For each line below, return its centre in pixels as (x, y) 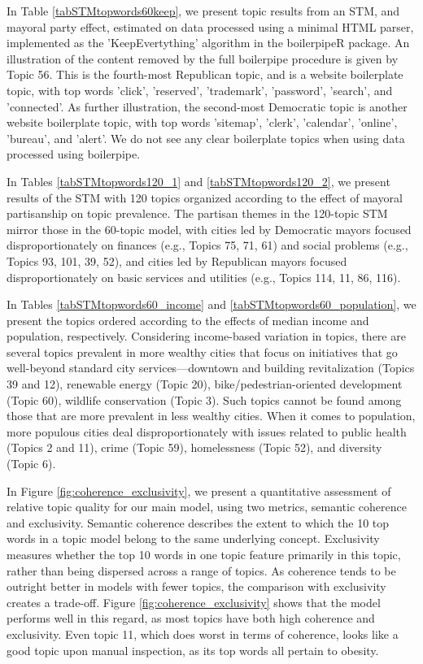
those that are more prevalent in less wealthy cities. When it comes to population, (211, 416)
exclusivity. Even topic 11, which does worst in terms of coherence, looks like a (203, 634)
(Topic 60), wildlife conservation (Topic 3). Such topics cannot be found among (204, 399)
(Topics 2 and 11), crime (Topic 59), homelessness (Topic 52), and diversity (194, 447)
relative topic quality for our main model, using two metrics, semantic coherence (207, 507)
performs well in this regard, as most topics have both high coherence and (191, 618)
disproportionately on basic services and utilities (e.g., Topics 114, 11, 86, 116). (204, 277)
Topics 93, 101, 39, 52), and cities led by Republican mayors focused (177, 260)
